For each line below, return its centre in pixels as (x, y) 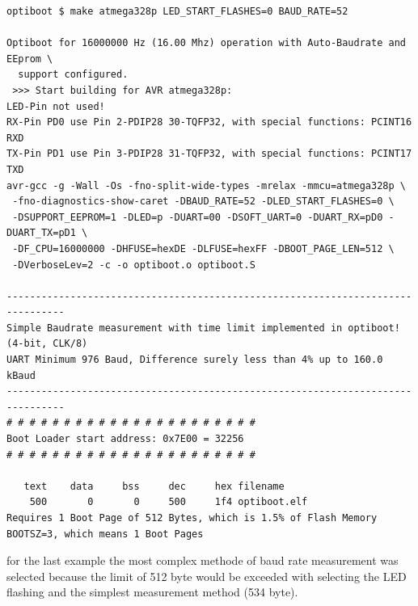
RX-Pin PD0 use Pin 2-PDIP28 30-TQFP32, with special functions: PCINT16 (209, 122)
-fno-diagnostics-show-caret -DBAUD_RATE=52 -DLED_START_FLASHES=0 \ (203, 202)
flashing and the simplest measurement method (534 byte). (152, 592)
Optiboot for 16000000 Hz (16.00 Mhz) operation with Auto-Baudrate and (206, 43)
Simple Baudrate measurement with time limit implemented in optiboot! (203, 328)
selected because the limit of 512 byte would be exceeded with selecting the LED (207, 576)
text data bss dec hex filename (154, 486)
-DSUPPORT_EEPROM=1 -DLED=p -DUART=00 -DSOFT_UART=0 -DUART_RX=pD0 (198, 217)
